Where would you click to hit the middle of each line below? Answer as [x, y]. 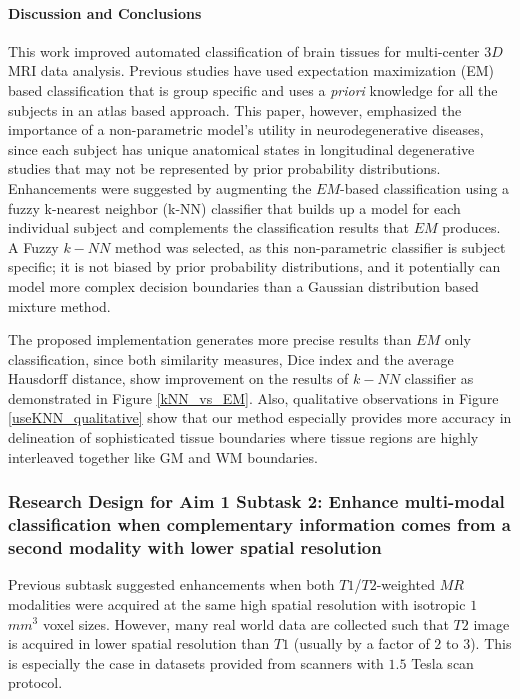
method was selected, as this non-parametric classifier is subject [310, 246]
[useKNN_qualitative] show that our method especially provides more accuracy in [260, 417]
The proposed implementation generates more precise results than [210, 339]
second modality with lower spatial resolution [195, 547]
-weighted [405, 584]
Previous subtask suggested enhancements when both [171, 584]
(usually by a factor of [361, 643]
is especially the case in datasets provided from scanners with [196, 662]
